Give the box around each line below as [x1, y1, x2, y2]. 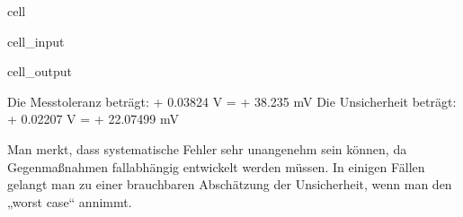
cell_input [7, 31, 65, 50]
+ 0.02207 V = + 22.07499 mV [7, 109, 179, 128]
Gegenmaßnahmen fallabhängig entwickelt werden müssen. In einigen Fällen [7, 157, 425, 176]
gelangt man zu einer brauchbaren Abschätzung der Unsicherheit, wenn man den [7, 175, 452, 194]
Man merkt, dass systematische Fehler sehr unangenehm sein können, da [7, 139, 407, 158]
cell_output [7, 62, 72, 81]
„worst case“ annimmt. [7, 192, 132, 211]
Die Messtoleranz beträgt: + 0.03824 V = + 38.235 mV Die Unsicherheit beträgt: [7, 91, 457, 110]
